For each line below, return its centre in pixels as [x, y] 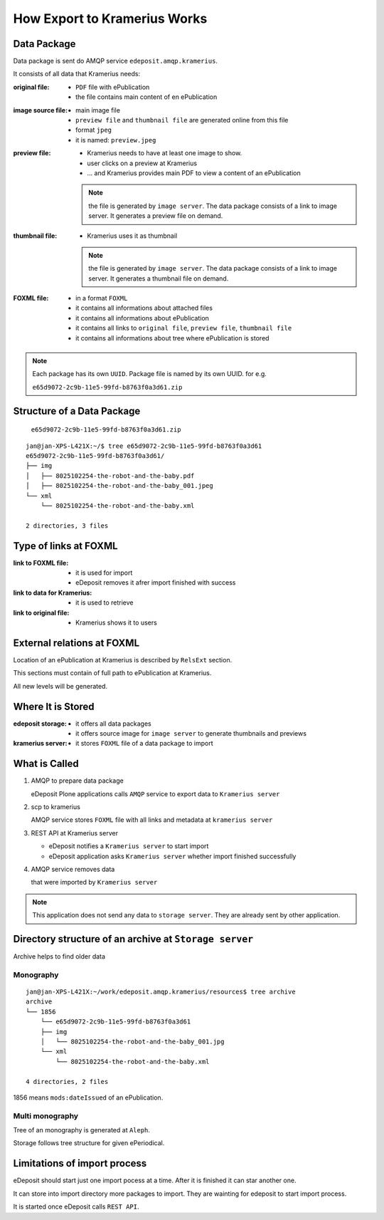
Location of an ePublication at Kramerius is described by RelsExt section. [123, 659]
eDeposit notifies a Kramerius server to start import [129, 846]
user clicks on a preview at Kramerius [142, 163]
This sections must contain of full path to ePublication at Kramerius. [112, 673]
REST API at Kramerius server [75, 833]
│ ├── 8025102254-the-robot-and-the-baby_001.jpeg [119, 486]
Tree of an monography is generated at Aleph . [82, 1130]
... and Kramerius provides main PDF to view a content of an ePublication [194, 173]
